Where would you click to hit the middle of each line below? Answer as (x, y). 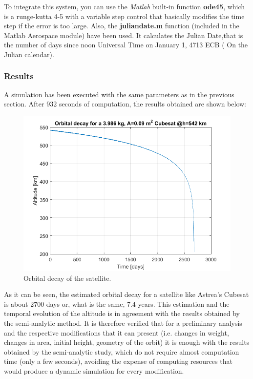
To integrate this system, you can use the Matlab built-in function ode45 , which (125, 6)
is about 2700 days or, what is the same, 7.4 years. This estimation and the (117, 304)
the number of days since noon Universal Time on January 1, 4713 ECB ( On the (126, 45)
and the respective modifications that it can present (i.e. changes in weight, (116, 332)
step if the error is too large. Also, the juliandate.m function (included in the (122, 26)
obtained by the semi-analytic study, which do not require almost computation (122, 351)
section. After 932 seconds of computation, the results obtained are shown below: (125, 104)
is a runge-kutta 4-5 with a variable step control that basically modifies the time (124, 16)
